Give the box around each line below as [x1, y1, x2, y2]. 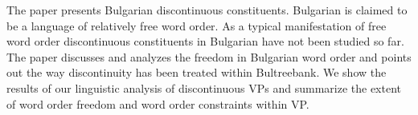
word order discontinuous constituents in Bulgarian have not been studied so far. [6, 33, 404, 50]
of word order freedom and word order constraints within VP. [6, 95, 309, 112]
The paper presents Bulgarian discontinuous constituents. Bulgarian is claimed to [6, 2, 408, 18]
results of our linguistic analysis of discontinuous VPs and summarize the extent [6, 79, 402, 96]
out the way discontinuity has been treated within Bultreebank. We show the [6, 64, 387, 81]
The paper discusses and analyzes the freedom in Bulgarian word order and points [6, 48, 412, 65]
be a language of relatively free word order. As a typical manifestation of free [6, 17, 387, 34]
